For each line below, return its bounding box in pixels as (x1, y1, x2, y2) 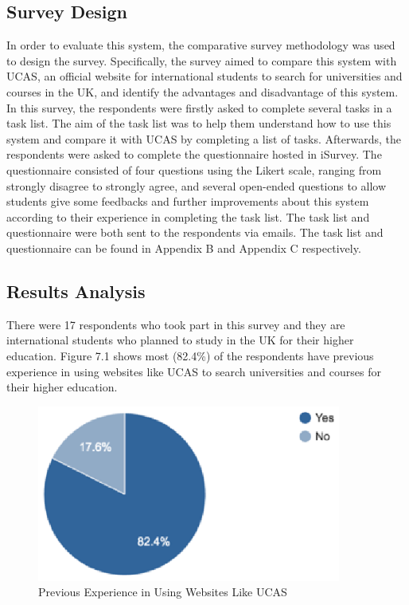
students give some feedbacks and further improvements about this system (6, 193, 369, 210)
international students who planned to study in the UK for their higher (6, 332, 354, 348)
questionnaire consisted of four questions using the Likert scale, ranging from (6, 161, 382, 178)
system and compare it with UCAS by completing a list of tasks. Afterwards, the (6, 130, 401, 147)
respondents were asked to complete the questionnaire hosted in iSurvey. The (6, 146, 382, 163)
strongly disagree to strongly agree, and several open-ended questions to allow (6, 177, 387, 194)
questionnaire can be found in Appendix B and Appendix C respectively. (6, 239, 361, 256)
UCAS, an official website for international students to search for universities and (6, 68, 403, 84)
